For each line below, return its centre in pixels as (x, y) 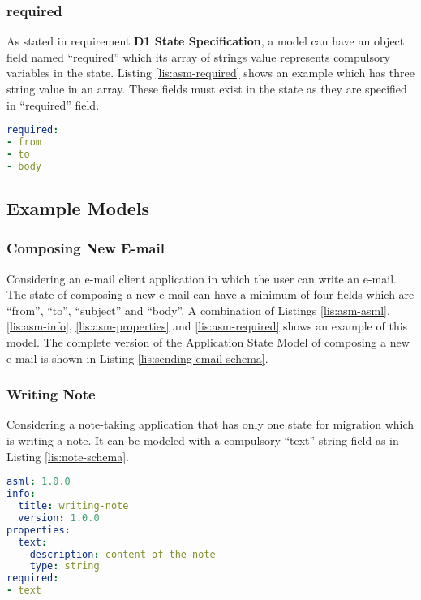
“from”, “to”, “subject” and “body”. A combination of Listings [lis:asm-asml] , (198, 310)
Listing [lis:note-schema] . (68, 456)
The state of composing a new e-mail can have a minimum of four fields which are (210, 294)
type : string (64, 566)
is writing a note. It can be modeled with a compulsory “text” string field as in (203, 440)
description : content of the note (122, 554)
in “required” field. (53, 104)
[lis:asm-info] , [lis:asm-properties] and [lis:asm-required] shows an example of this (207, 326)
